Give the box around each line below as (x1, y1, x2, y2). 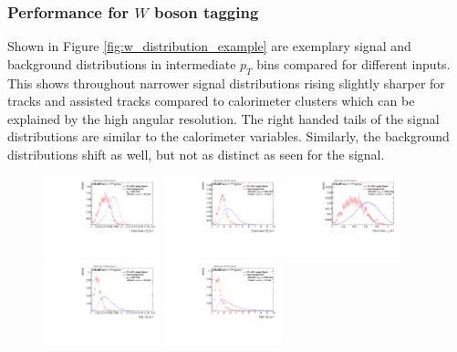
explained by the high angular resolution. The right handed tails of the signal (7, 109, 440, 128)
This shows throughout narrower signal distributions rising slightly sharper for (7, 73, 445, 92)
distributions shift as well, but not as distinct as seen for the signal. (7, 144, 385, 163)
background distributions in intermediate (7, 54, 236, 73)
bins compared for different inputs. (256, 54, 451, 73)
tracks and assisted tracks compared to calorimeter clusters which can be (7, 91, 415, 110)
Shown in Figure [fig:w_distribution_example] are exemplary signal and (7, 36, 411, 56)
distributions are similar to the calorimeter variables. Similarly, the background (7, 127, 450, 146)
